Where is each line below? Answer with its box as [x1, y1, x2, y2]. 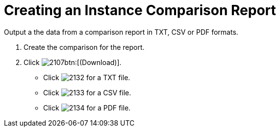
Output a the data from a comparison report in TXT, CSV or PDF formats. [4, 27, 238, 36]
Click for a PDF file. [43, 103, 131, 112]
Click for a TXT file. [43, 73, 130, 82]
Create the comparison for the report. [24, 43, 145, 51]
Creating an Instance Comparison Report [4, 2, 276, 19]
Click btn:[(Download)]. [24, 58, 122, 66]
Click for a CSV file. [43, 88, 131, 97]
